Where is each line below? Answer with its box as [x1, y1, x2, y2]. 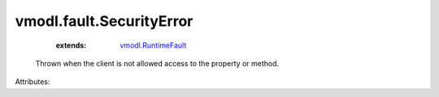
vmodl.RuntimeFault [120, 40, 187, 50]
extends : [55, 40, 87, 50]
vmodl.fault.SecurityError [15, 12, 193, 30]
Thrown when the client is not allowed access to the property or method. [35, 58, 280, 68]
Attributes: [15, 77, 50, 86]
